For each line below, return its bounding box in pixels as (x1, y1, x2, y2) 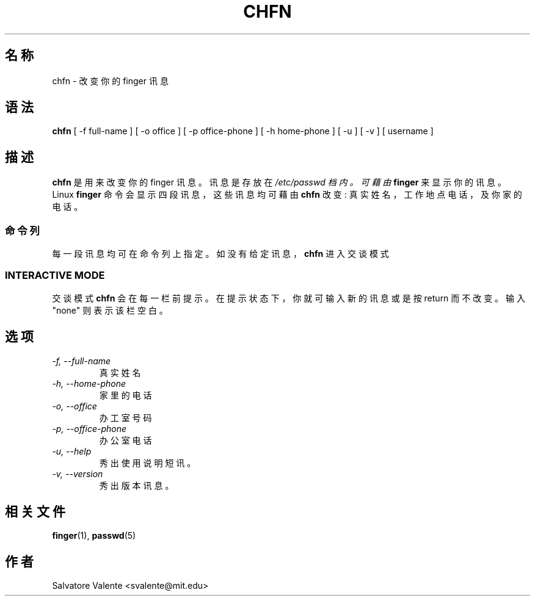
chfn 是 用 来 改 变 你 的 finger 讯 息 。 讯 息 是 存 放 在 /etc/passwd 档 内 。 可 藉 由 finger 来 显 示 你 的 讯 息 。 (52, 177, 506, 188)
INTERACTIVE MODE (5, 269, 105, 282)
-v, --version (52, 468, 103, 479)
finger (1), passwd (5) (52, 530, 136, 541)
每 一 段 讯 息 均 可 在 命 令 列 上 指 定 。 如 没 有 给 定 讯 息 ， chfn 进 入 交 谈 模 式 (52, 248, 389, 259)
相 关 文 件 (5, 504, 65, 520)
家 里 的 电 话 (99, 389, 152, 400)
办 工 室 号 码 (99, 412, 152, 423)
